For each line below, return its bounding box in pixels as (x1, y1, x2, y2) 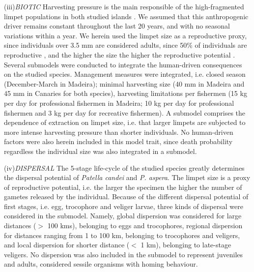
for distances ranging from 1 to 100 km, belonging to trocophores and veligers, (4, 230, 240, 240)
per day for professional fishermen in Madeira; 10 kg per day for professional (4, 97, 234, 108)
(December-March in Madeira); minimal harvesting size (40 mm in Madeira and (4, 78, 245, 89)
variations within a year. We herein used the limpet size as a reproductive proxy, (4, 30, 247, 40)
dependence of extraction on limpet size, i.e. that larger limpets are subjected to (4, 117, 246, 127)
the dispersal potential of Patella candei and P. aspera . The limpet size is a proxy (4, 172, 251, 182)
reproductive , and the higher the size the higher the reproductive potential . (4, 49, 235, 60)
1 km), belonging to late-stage (141, 240, 231, 250)
